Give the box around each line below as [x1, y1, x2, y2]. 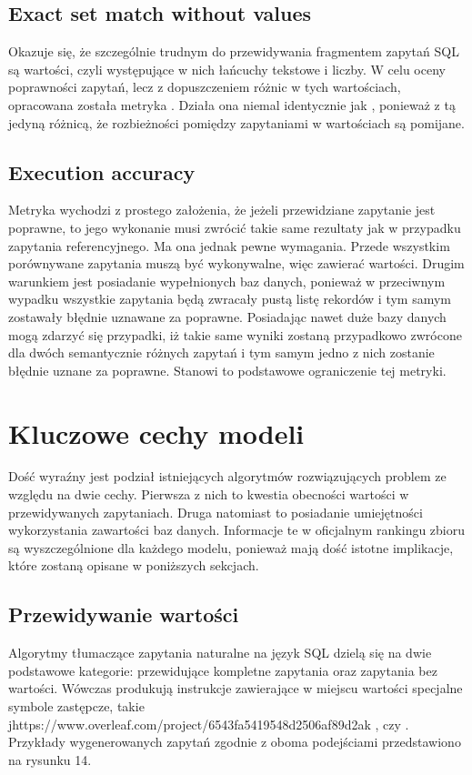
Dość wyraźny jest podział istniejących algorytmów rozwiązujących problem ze [8, 467, 447, 486]
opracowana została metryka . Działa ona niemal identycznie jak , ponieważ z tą [8, 95, 456, 114]
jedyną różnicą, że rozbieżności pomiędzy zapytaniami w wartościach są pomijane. [8, 113, 465, 132]
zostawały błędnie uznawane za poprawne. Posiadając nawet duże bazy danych [8, 307, 447, 326]
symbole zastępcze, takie [8, 696, 145, 715]
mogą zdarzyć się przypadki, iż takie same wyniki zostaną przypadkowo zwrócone [8, 325, 462, 344]
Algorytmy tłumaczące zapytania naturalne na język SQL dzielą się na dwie [8, 643, 432, 662]
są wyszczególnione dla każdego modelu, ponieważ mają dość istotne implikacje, [8, 538, 454, 557]
